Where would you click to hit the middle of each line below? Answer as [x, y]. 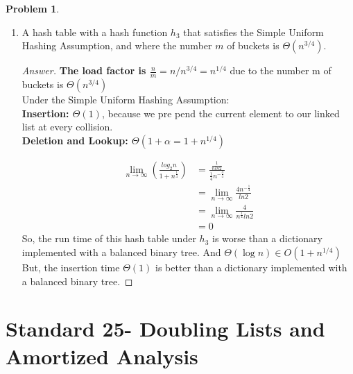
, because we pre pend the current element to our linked [221, 113]
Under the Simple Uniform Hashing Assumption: [126, 100]
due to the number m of [281, 70]
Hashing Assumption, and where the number [117, 45]
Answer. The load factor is [84, 70]
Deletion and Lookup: [75, 140]
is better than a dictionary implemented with [251, 267]
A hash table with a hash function [95, 32]
